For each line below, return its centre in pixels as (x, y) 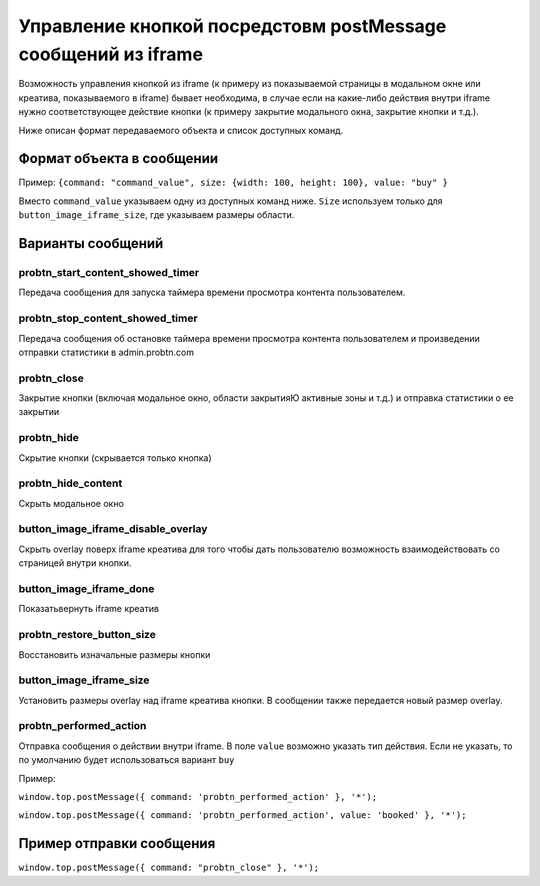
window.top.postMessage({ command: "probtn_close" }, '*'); (169, 868)
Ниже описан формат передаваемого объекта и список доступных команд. (181, 130)
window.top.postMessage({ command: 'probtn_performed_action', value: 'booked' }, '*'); (242, 815)
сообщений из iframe (111, 54)
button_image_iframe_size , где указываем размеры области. (156, 215)
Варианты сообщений (91, 243)
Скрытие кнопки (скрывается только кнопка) (115, 457)
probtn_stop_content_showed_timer (108, 318)
